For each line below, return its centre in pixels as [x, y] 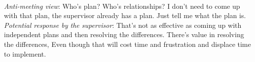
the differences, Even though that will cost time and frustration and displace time [127, 44]
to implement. [25, 53]
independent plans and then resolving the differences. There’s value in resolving [124, 34]
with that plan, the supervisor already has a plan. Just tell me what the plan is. [125, 15]
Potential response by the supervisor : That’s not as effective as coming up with [123, 25]
